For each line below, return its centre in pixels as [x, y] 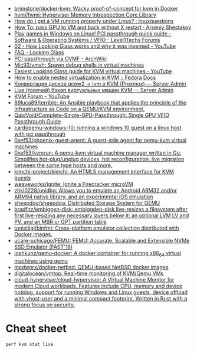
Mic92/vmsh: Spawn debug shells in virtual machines [79, 65]
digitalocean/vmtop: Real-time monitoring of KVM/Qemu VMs [89, 273]
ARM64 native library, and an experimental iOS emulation [83, 197]
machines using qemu [41, 261]
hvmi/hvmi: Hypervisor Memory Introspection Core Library [85, 15]
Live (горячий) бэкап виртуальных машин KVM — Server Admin [94, 90]
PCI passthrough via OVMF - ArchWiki [60, 59]
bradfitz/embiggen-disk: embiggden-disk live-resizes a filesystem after [101, 209]
